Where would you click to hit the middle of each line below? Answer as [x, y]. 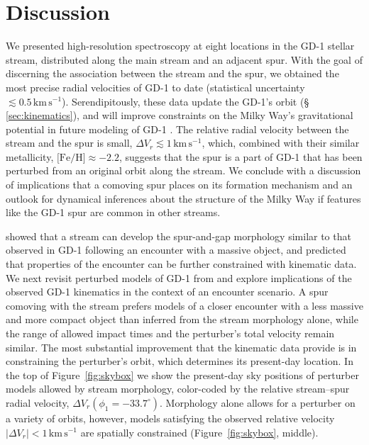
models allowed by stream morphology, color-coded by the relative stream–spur [178, 389]
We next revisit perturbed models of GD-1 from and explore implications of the [179, 277]
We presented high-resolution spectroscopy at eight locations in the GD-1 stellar [180, 46]
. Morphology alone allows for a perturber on [258, 402]
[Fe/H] [71, 158]
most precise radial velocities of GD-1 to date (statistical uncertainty [155, 87]
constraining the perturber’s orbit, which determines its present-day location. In [180, 361]
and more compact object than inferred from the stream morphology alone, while [182, 319]
